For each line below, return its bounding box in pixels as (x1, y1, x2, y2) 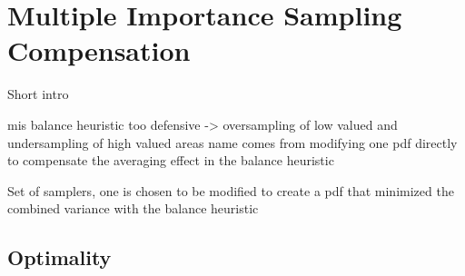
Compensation (7, 32, 191, 69)
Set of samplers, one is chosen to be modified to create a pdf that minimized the (7, 181, 454, 200)
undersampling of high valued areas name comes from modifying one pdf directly (7, 133, 458, 152)
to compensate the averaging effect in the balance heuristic (7, 151, 334, 170)
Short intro (7, 84, 69, 103)
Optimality (7, 243, 112, 271)
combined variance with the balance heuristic (7, 199, 259, 218)
